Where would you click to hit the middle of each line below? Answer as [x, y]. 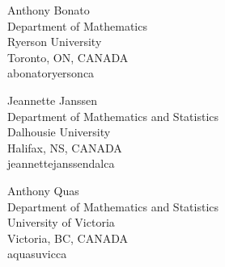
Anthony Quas [43, 190]
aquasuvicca [37, 254]
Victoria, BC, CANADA [68, 238]
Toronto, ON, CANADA [68, 57]
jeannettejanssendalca [61, 163]
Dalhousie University [59, 132]
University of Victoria [61, 222]
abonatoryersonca [51, 73]
